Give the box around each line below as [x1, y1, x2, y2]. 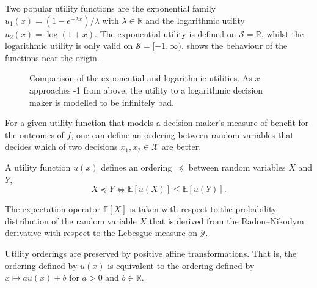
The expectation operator [5, 202, 101, 215]
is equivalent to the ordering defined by [107, 259, 255, 271]
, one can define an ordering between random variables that [71, 128, 294, 141]
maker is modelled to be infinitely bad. [29, 95, 174, 108]
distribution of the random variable [5, 214, 137, 227]
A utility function [5, 160, 71, 173]
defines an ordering [101, 160, 172, 173]
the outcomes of [5, 128, 64, 141]
